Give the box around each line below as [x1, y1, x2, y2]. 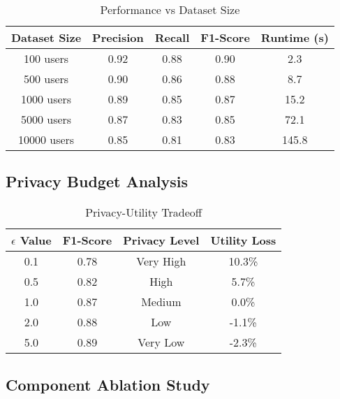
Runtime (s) [260, 29, 329, 45]
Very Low [138, 334, 185, 351]
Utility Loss [210, 232, 276, 249]
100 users [23, 50, 69, 66]
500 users [23, 71, 69, 87]
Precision [92, 29, 144, 45]
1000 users [20, 91, 72, 107]
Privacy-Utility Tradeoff [85, 204, 202, 221]
